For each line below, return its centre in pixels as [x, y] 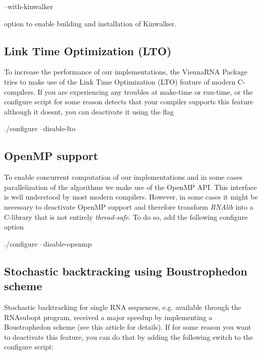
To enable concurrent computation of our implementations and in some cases [123, 177]
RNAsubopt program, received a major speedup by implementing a [108, 317]
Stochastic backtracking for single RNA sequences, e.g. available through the [123, 307]
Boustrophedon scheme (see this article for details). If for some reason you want [128, 327]
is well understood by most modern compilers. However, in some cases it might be [131, 197]
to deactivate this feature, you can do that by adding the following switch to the [129, 337]
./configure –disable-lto [40, 128]
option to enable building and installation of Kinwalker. [90, 23]
